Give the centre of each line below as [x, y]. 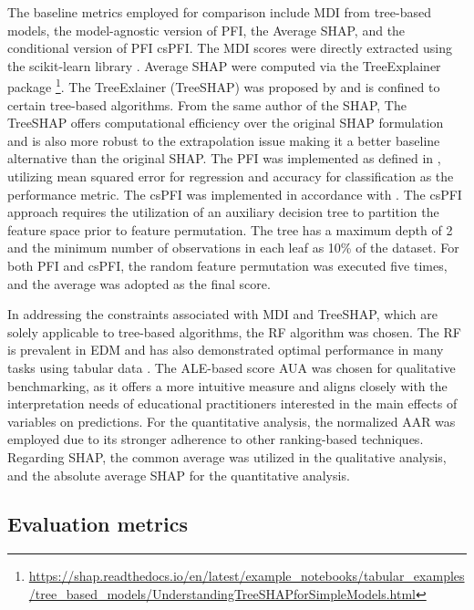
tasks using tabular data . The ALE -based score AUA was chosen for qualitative [232, 367]
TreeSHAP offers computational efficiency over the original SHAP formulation [226, 123]
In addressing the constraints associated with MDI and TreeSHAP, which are [222, 314]
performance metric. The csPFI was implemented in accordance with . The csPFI [235, 194]
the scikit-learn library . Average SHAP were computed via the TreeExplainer [224, 65]
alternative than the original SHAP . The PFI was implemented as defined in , [224, 158]
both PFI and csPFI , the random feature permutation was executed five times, [227, 265]
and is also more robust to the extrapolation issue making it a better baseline [224, 140]
